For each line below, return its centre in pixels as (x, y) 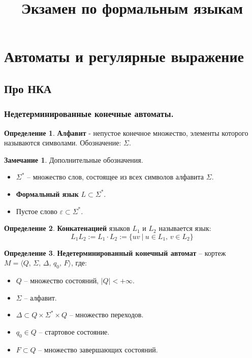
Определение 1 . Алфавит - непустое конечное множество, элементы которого (126, 132)
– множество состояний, (61, 280)
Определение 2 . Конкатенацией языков (67, 228)
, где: (79, 263)
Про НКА (28, 88)
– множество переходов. (106, 315)
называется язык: (185, 228)
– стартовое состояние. (74, 331)
